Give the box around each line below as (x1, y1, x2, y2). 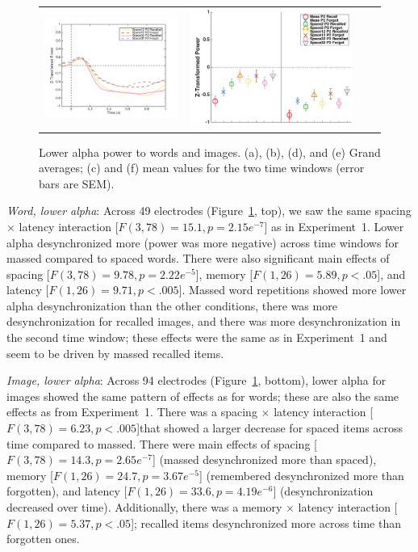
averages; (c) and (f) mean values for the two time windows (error (39, 159, 365, 176)
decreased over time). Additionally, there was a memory (6, 499, 282, 516)
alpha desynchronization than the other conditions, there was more (6, 297, 337, 314)
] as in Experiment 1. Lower (264, 217, 404, 234)
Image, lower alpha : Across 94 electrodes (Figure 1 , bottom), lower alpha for (6, 372, 387, 389)
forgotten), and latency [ (6, 482, 127, 499)
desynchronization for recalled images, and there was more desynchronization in (6, 313, 401, 330)
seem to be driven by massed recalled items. (6, 344, 224, 361)
